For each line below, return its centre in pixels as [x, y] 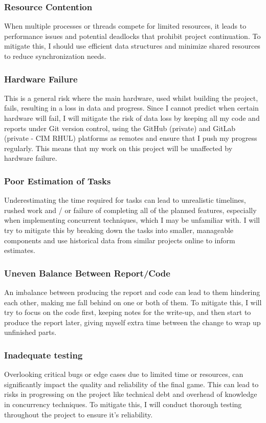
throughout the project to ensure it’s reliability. [79, 414]
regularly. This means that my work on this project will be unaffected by [118, 148]
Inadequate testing [43, 355]
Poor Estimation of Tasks [58, 181]
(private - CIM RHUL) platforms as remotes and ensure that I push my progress [131, 138]
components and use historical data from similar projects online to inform [120, 240]
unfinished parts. [30, 332]
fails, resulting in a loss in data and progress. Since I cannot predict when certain [131, 108]
